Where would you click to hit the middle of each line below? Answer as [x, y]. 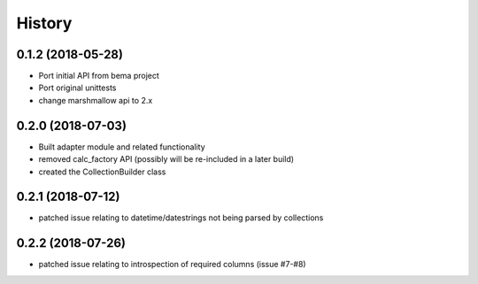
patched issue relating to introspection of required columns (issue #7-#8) [172, 265]
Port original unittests [77, 88]
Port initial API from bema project [99, 76]
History [44, 23]
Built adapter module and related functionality [122, 147]
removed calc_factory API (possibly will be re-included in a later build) [166, 159]
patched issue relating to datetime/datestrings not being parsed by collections [181, 218]
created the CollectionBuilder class [102, 172]
